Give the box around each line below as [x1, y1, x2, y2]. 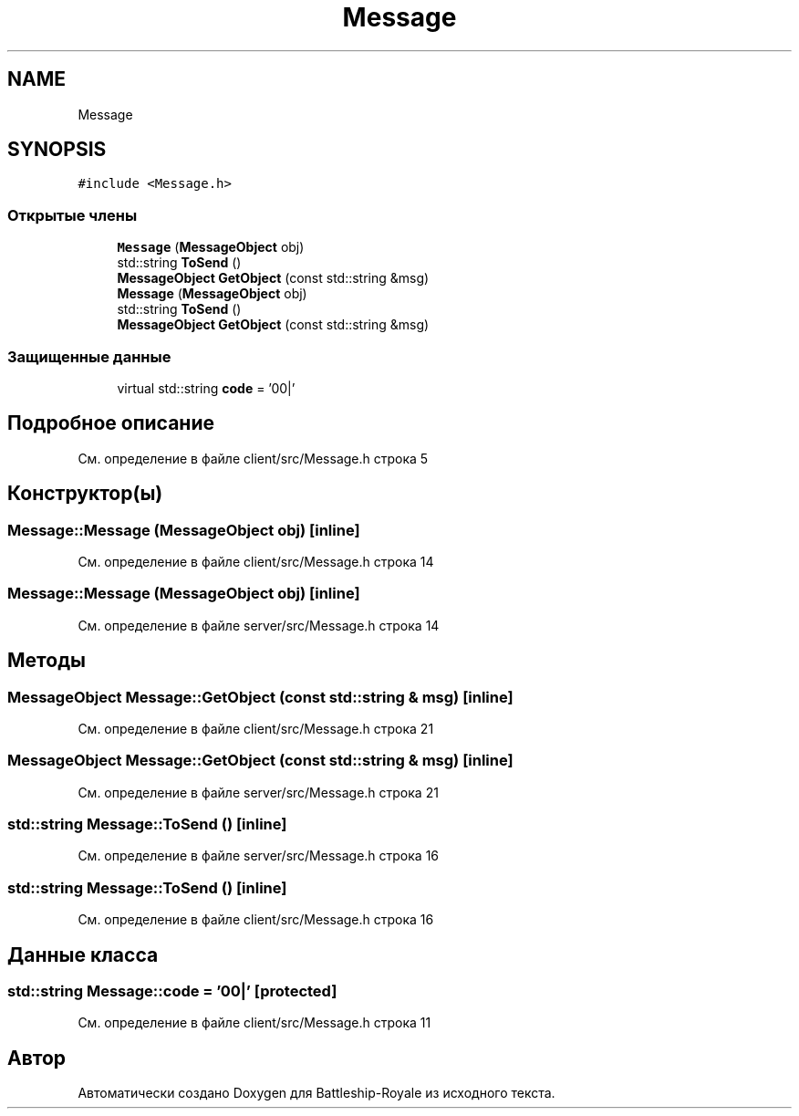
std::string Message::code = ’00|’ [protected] [7, 982, 337, 1001]
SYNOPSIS [7, 138, 107, 162]
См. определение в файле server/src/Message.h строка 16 [78, 848, 440, 864]
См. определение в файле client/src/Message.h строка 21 [78, 720, 434, 736]
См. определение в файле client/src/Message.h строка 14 [78, 554, 434, 569]
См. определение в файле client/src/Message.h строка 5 [78, 450, 429, 466]
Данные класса [7, 943, 159, 966]
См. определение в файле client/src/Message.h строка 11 [78, 1015, 431, 1031]
